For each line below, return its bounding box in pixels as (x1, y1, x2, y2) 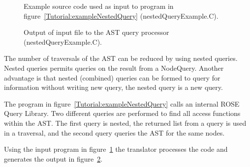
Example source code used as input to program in (24, 1, 174, 11)
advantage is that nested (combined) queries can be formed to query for (4, 72, 220, 83)
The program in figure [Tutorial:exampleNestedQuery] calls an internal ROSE (4, 98, 240, 109)
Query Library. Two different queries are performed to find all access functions (4, 108, 241, 118)
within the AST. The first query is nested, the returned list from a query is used (4, 117, 247, 128)
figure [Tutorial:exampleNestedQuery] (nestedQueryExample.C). (24, 10, 219, 21)
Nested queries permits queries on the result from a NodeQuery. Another (4, 62, 224, 73)
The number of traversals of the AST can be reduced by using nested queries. (4, 53, 238, 63)
